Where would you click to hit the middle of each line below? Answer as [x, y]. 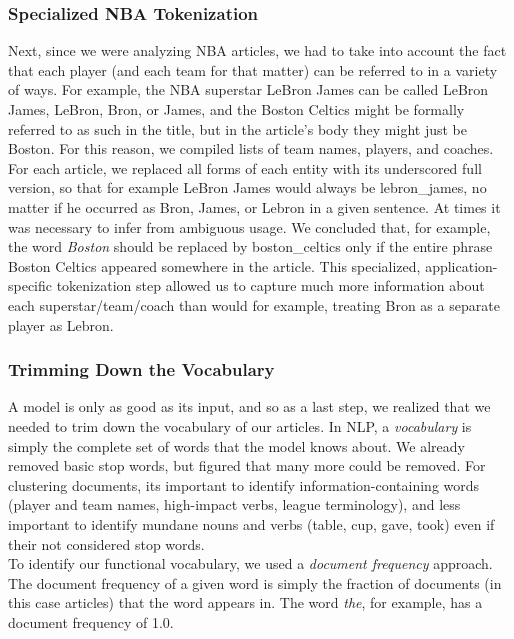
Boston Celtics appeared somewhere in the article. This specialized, [214, 265]
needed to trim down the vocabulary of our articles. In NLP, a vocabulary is [240, 425]
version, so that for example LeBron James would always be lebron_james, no [247, 187]
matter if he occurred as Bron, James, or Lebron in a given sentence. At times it [254, 206]
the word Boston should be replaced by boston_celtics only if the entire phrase [250, 246]
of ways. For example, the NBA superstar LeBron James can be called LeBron [248, 89]
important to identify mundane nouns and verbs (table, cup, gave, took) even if [251, 523]
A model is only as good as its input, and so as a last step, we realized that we [249, 406]
